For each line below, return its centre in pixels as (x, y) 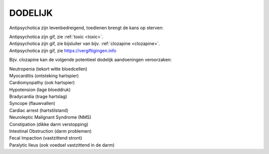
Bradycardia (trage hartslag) (38, 97)
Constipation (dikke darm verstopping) (49, 124)
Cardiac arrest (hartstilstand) (39, 110)
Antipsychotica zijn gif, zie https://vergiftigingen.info (63, 51)
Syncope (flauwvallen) (32, 103)
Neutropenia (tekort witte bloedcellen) (48, 69)
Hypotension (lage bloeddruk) (40, 90)
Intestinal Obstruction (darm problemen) (50, 131)
